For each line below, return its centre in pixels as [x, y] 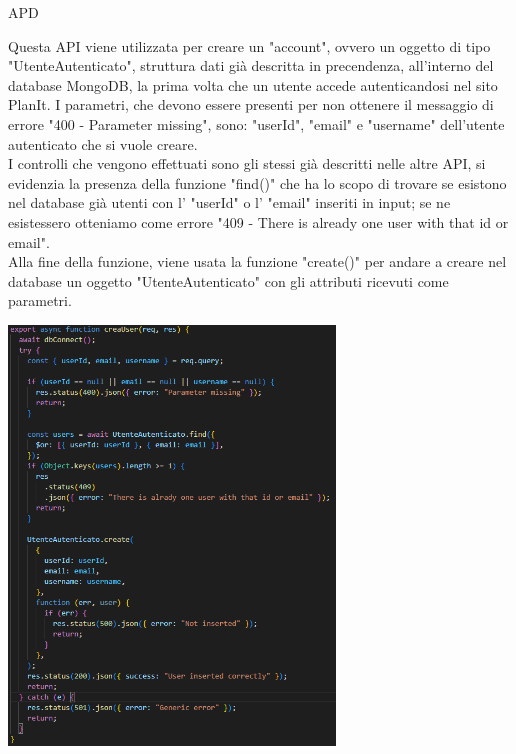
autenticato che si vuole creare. [103, 143]
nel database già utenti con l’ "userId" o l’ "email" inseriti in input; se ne [229, 202]
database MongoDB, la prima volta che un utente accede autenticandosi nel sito [253, 84]
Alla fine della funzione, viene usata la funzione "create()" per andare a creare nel [257, 261]
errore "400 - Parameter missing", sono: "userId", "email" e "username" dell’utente [256, 123]
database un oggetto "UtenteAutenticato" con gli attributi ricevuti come [228, 280]
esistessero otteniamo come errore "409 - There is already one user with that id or [258, 221]
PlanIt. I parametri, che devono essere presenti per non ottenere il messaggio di [251, 104]
